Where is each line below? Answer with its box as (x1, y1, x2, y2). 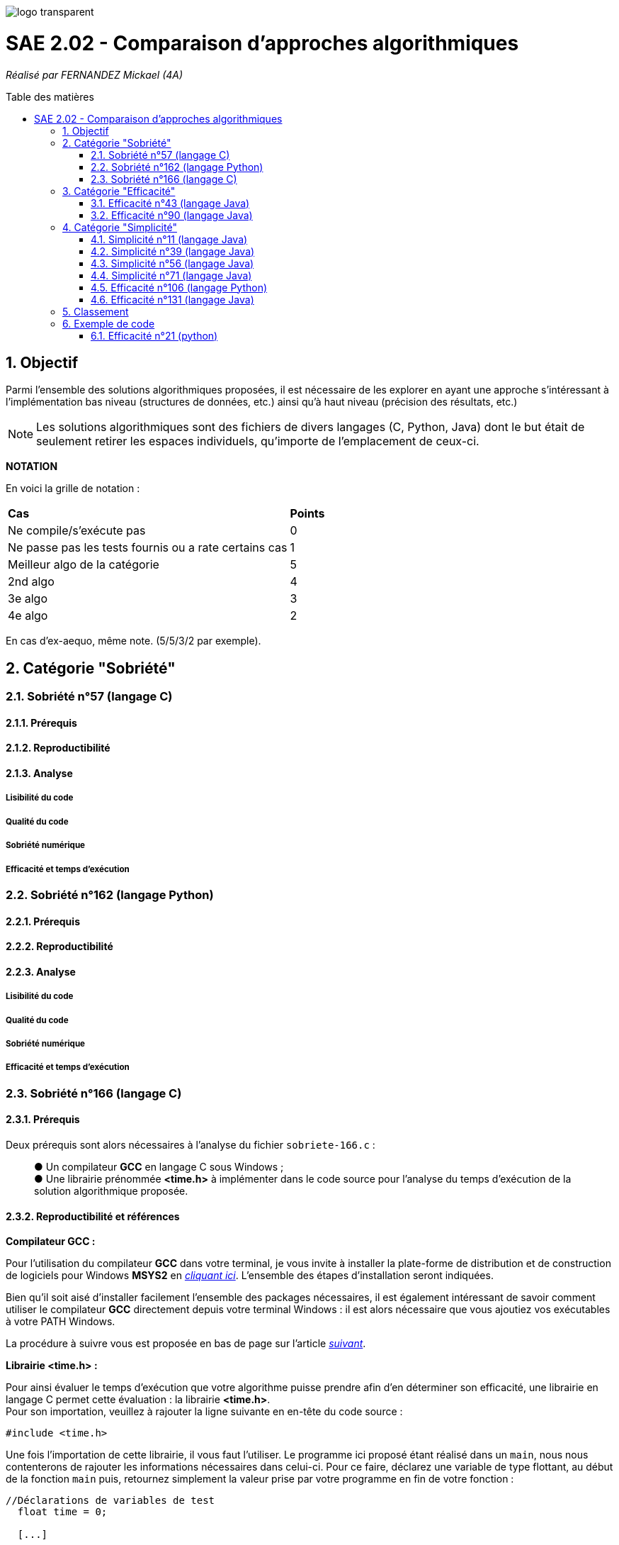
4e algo (8, 608, 48, 623)
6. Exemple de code (62, 317, 155, 330)
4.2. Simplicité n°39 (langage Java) (91, 245, 255, 257)
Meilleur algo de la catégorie (8, 557, 159, 572)
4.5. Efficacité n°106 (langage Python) (91, 281, 268, 294)
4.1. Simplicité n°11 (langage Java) (91, 233, 248, 245)
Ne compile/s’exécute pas (8, 523, 146, 538)
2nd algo (8, 574, 55, 589)
